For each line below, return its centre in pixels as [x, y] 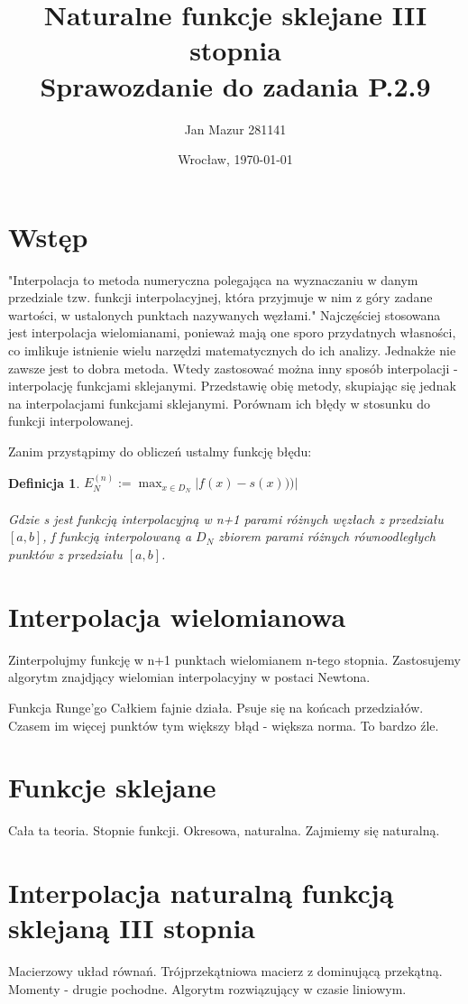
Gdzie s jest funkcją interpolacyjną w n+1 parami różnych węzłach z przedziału [226, 518]
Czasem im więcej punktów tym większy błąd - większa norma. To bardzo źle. [224, 725]
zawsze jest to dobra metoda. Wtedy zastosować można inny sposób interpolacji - [233, 368]
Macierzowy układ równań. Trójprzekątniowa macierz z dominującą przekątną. [225, 971]
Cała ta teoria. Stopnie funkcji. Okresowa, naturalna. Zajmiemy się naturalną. [224, 830]
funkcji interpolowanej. [71, 421]
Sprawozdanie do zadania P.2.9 [235, 85]
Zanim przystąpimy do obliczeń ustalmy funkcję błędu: [160, 451]
